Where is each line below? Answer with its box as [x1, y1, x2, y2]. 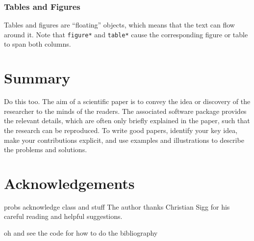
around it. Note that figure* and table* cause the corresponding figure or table [4, 29, 248, 39]
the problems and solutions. [4, 144, 87, 155]
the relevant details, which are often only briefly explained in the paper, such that [4, 115, 250, 126]
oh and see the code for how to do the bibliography [4, 228, 158, 238]
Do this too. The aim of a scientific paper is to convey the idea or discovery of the [4, 96, 251, 107]
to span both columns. [4, 39, 71, 49]
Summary [4, 68, 71, 88]
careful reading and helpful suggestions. [4, 211, 123, 221]
